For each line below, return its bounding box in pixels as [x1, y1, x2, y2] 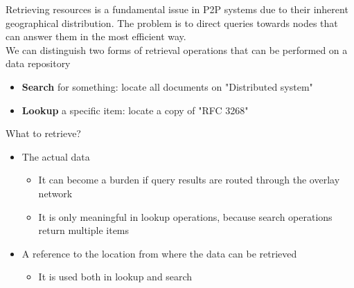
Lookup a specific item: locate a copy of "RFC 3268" [21, 102, 249, 117]
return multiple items [38, 223, 130, 237]
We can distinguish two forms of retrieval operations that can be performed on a [6, 42, 348, 57]
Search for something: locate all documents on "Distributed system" [21, 79, 313, 93]
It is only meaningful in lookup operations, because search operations [38, 209, 333, 224]
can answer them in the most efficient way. [6, 29, 186, 44]
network [38, 186, 73, 200]
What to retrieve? [6, 126, 81, 141]
